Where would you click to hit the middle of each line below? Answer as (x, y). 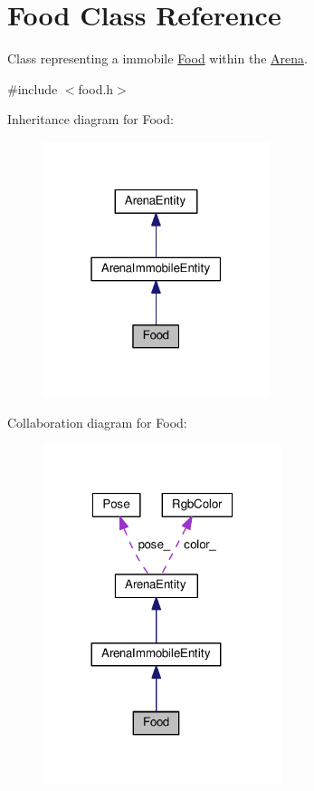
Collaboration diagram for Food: (97, 423)
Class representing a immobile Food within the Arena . (157, 58)
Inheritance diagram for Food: (90, 119)
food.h (96, 88)
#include (33, 88)
